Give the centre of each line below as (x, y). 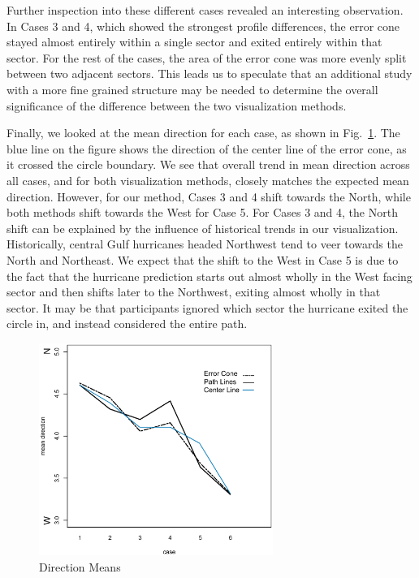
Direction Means (80, 567)
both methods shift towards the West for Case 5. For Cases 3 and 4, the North (202, 212)
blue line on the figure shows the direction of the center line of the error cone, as (207, 148)
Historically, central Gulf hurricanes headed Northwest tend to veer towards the (205, 244)
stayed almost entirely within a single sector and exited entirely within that (194, 42)
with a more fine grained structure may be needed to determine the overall (192, 89)
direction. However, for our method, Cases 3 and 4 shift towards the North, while (209, 196)
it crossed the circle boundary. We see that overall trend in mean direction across (208, 164)
